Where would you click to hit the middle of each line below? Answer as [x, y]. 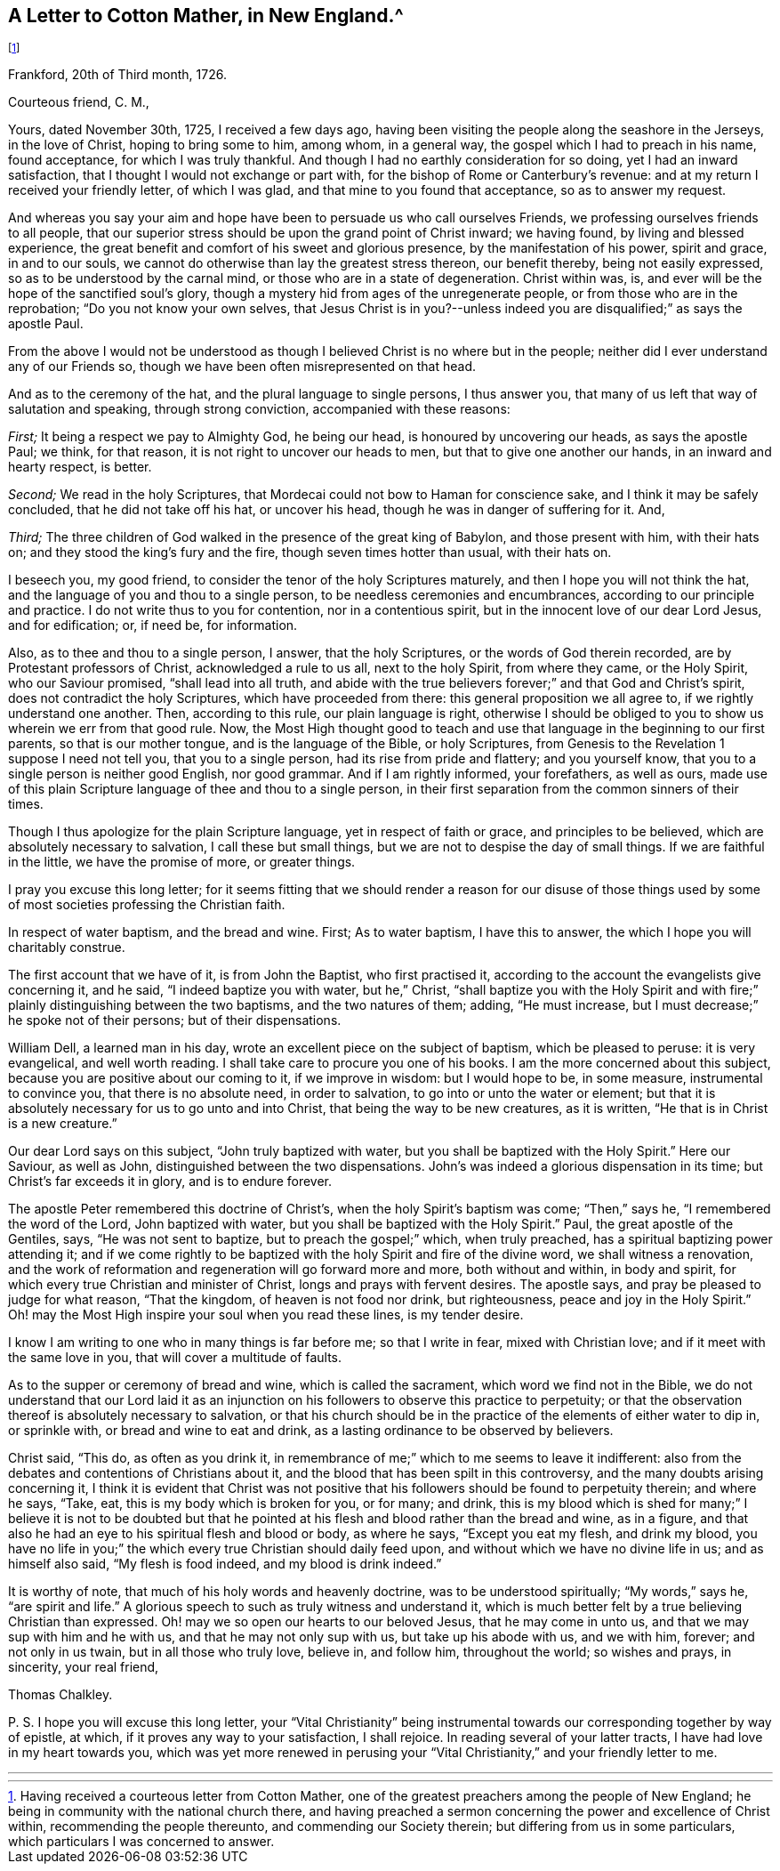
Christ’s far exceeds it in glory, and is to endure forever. [170, 1181]
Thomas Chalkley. [60, 1695]
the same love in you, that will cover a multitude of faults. [175, 1358]
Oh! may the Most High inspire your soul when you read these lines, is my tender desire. [266, 1315]
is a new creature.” [63, 1124]
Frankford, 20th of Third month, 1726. [117, 75]
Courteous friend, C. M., [79, 102]
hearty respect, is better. [80, 467]
